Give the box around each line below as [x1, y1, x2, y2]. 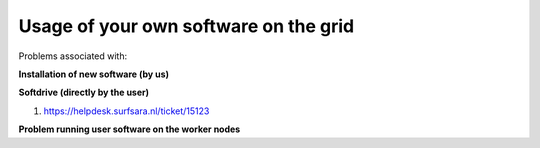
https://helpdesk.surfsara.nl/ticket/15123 [43, 105, 210, 117]
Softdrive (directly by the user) [18, 86, 150, 99]
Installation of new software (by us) [18, 68, 170, 80]
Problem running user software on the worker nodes [18, 123, 241, 135]
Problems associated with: [18, 50, 128, 62]
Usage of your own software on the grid [18, 15, 355, 37]
